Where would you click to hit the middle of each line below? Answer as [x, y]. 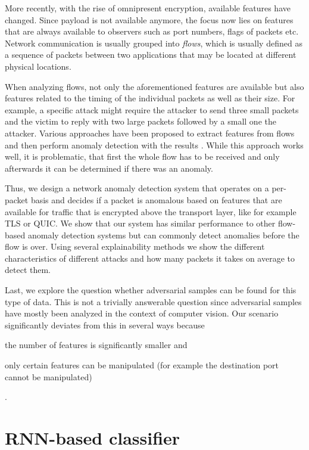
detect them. [28, 270]
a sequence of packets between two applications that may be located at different [151, 55]
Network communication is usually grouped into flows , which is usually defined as [154, 43]
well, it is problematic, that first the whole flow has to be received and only [142, 156]
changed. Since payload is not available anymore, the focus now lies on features [149, 19]
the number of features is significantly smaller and [96, 345]
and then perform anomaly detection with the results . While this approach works [154, 145]
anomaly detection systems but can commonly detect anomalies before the [163, 235]
